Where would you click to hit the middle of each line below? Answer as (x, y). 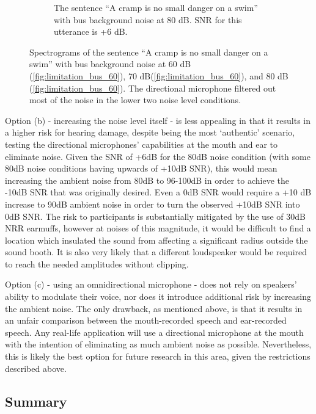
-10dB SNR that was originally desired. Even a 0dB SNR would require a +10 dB (158, 192)
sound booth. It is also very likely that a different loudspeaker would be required (156, 252)
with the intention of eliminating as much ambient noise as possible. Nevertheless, (158, 344)
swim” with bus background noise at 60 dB (110, 64)
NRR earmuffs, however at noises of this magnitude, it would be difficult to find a (158, 228)
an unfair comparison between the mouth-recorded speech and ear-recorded (146, 320)
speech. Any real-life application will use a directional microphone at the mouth (154, 332)
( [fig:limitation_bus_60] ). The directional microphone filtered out (153, 88)
